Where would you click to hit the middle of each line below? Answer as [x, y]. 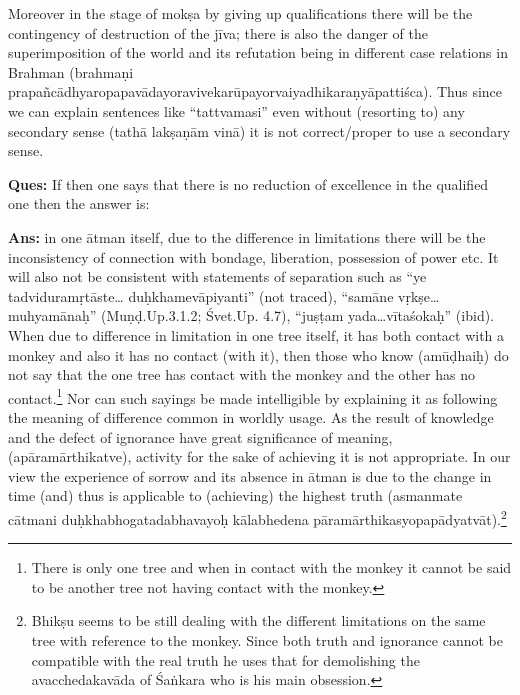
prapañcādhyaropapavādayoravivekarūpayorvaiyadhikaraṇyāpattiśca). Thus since [255, 91]
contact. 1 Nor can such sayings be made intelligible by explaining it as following [253, 396]
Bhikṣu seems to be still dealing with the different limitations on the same [258, 620]
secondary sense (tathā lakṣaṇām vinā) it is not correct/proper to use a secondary [259, 130]
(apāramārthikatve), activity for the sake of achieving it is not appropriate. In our [259, 456]
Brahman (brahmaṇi [71, 71]
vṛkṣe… [419, 295]
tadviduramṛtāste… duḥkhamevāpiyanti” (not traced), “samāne [201, 295]
